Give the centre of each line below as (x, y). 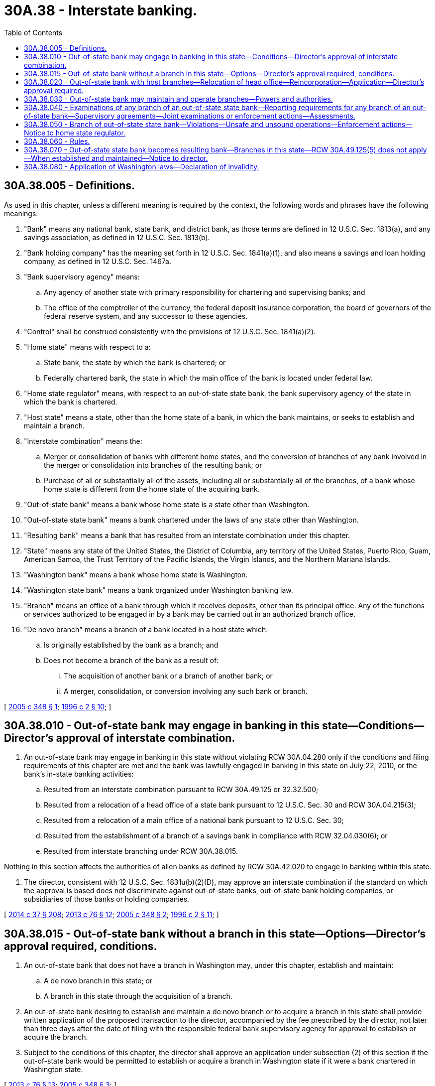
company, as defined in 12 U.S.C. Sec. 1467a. (98, 261)
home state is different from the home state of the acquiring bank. (152, 489)
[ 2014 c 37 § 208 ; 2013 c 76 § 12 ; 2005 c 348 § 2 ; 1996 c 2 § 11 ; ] (111, 915)
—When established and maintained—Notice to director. (116, 158)
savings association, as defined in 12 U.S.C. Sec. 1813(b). (117, 237)
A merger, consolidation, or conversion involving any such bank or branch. (186, 691)
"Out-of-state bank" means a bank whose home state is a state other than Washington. (167, 504)
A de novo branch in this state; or (98, 981)
